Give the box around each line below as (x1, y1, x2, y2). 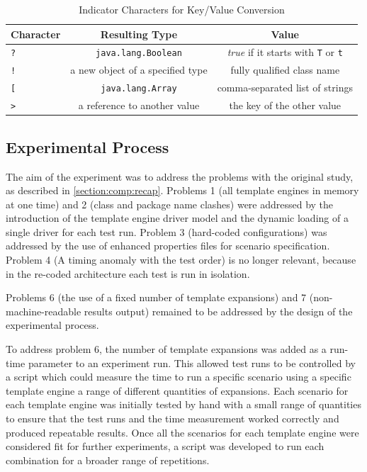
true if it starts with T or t (227, 45, 343, 60)
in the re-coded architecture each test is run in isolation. (6, 266, 250, 281)
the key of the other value (229, 98, 341, 113)
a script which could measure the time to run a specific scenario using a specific (6, 369, 351, 384)
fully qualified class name (230, 62, 340, 77)
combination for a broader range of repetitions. (6, 452, 210, 467)
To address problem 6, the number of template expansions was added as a (6, 342, 327, 356)
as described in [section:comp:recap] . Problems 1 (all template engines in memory (6, 183, 359, 198)
